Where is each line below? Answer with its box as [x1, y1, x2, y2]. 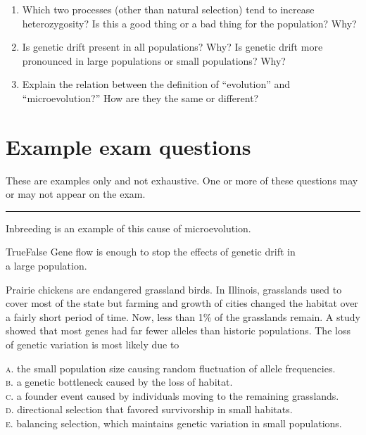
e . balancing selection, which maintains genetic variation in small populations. [6, 416, 342, 430]
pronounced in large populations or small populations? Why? [22, 53, 286, 68]
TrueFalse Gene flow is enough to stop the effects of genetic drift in [6, 244, 296, 259]
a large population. [6, 258, 87, 273]
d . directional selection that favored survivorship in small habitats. [6, 402, 293, 417]
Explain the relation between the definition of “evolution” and [22, 77, 291, 92]
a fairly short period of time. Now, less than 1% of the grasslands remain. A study [6, 309, 360, 324]
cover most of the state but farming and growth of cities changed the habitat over [6, 296, 358, 310]
